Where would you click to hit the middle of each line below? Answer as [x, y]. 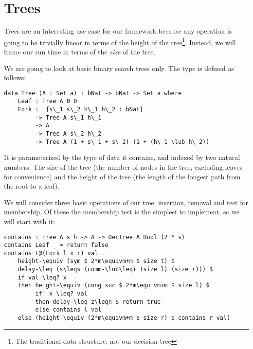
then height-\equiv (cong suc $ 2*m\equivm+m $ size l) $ [114, 286]
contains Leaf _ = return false [56, 245]
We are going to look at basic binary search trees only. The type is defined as [119, 68]
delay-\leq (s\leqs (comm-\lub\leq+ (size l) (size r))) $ [115, 270]
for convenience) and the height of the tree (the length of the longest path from [122, 176]
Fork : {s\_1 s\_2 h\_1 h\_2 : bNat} [81, 110]
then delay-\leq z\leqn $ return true [98, 302]
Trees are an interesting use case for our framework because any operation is [118, 31]
